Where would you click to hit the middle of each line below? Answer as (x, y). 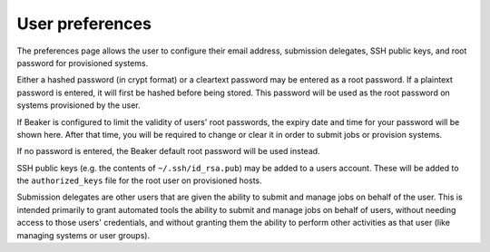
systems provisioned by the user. (78, 105)
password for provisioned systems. (83, 63)
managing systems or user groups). (83, 235)
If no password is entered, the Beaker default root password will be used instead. (169, 151)
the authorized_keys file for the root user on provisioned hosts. (139, 180)
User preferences (84, 24)
